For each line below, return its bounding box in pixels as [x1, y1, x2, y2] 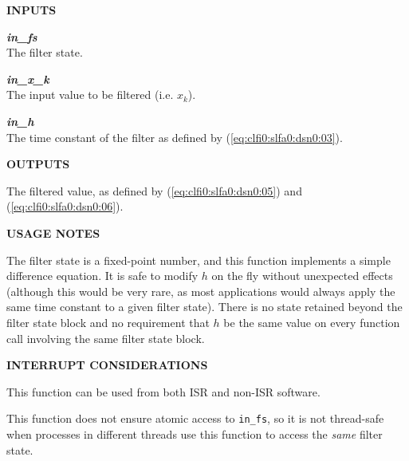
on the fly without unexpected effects [211, 267, 393, 284]
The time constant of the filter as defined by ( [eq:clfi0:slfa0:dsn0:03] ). [6, 128, 343, 145]
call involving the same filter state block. [6, 329, 205, 346]
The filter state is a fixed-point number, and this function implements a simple [6, 251, 391, 268]
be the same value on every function [223, 313, 400, 330]
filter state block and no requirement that [6, 313, 210, 330]
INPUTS [6, 2, 57, 18]
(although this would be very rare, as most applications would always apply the [6, 282, 395, 299]
